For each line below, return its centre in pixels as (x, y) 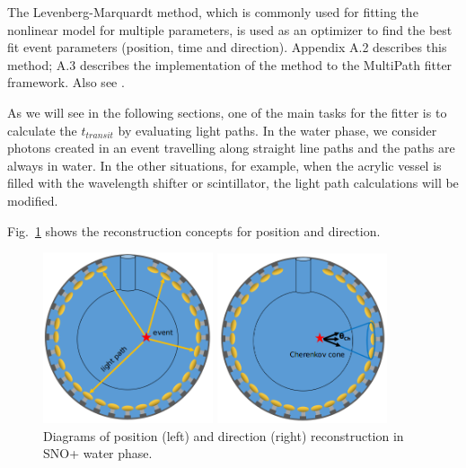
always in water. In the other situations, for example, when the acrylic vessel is (224, 165)
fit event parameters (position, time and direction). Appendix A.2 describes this (227, 47)
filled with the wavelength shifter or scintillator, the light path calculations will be (233, 183)
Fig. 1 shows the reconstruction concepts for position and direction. (194, 230)
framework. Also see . (66, 82)
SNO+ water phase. (98, 453)
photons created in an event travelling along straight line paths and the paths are (231, 148)
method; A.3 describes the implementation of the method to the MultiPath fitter (230, 64)
